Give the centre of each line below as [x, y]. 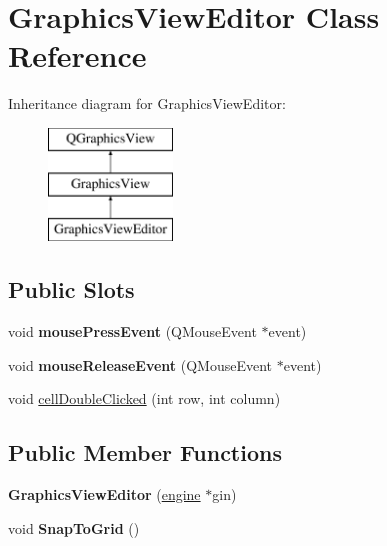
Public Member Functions [145, 452]
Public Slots [71, 289]
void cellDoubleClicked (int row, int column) [144, 398]
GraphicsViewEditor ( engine [104, 494]
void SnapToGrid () [74, 527]
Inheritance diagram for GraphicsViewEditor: [147, 103]
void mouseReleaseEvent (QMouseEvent [140, 364]
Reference [77, 55]
